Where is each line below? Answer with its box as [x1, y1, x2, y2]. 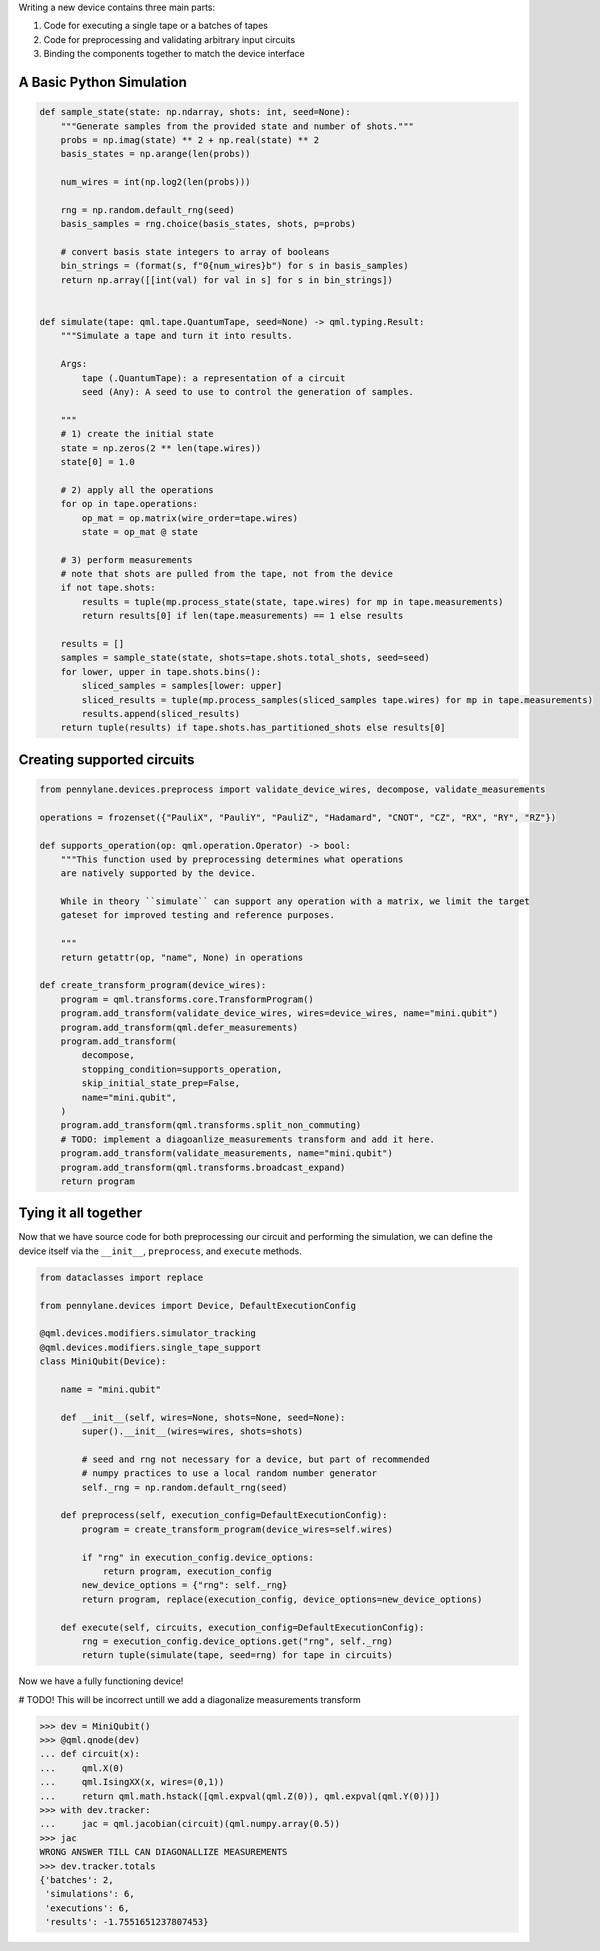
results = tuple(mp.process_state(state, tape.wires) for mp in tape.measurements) [81, 596, 504, 607]
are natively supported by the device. [60, 868, 257, 879]
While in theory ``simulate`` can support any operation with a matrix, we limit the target [60, 896, 530, 907]
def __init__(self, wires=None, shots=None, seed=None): [60, 1411, 346, 1423]
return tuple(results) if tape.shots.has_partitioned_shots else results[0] [60, 722, 446, 734]
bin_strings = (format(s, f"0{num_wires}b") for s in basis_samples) [60, 260, 409, 272]
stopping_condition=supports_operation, [81, 1063, 283, 1075]
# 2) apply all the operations [60, 484, 214, 495]
